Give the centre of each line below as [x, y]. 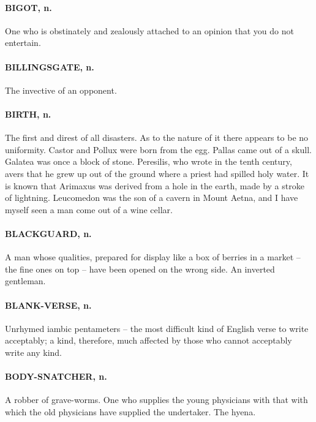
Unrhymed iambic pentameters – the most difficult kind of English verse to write [157, 328]
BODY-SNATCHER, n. [56, 376]
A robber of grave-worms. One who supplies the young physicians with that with [156, 400]
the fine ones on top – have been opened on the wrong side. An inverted [140, 269]
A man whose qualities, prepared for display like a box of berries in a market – [153, 257]
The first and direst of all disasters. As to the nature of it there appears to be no [157, 138]
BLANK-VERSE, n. [48, 305]
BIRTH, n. [28, 114]
